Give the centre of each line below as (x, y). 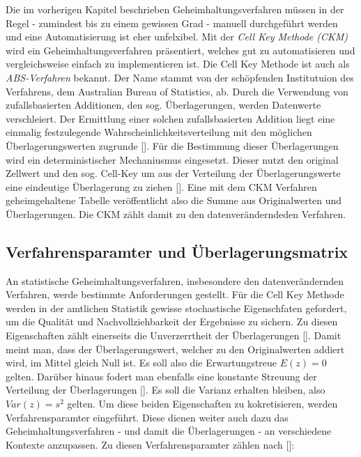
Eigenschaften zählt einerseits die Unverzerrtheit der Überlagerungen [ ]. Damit (174, 335)
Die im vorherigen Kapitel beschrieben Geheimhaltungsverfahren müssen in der (175, 9)
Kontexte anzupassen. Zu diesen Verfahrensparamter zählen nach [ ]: (150, 444)
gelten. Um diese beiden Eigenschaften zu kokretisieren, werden (202, 404)
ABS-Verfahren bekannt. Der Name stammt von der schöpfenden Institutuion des (180, 77)
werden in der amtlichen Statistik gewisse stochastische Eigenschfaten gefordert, (176, 308)
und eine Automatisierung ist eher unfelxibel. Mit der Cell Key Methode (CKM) (177, 37)
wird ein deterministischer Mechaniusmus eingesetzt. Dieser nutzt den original (172, 159)
